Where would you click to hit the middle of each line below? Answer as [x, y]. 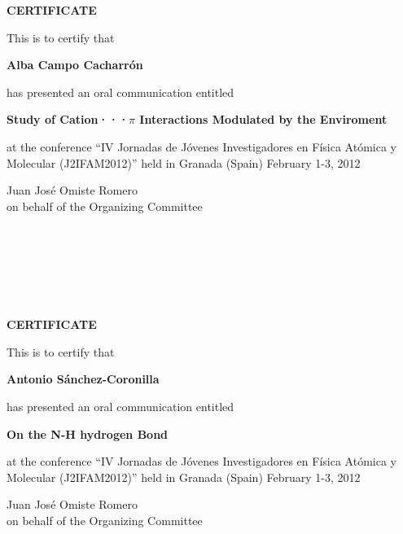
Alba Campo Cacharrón [75, 65]
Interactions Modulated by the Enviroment [263, 119]
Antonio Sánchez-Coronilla [83, 379]
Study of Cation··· [68, 119]
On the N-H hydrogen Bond [88, 433]
